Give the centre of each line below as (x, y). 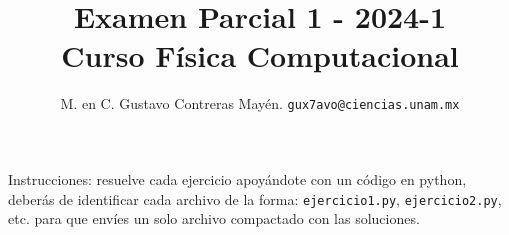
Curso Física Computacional (260, 55)
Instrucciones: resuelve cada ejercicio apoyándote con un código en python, (237, 178)
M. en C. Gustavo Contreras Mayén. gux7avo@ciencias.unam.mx (260, 103)
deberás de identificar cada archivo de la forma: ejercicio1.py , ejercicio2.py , (255, 198)
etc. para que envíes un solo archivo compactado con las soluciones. (214, 218)
